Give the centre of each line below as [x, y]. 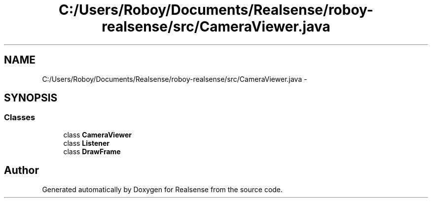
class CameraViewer [98, 135]
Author [21, 170]
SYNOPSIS [31, 98]
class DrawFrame [92, 151]
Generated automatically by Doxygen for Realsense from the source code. [162, 189]
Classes [20, 118]
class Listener [86, 143]
